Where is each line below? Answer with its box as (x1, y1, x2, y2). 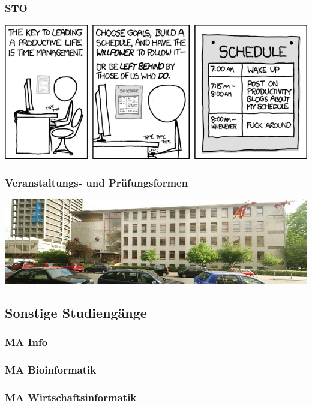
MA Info (5, 334, 48, 349)
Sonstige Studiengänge (5, 303, 147, 321)
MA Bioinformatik (5, 362, 97, 377)
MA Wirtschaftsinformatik (5, 389, 137, 404)
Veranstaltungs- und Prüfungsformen (5, 175, 188, 190)
